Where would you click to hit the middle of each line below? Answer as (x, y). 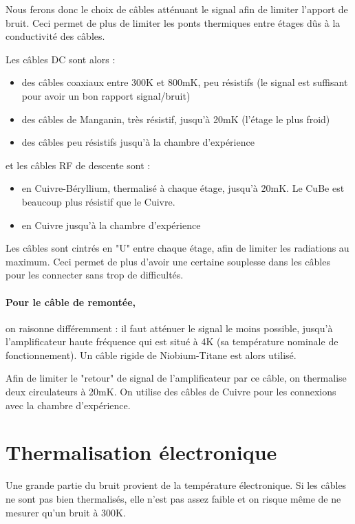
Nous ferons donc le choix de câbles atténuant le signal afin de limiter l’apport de (177, 9)
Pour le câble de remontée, (71, 302)
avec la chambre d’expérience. (68, 405)
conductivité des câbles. (55, 36)
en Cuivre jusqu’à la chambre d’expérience (111, 225)
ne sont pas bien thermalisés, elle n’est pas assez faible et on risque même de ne (173, 498)
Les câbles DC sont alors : (61, 59)
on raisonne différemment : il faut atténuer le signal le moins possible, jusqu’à (169, 328)
